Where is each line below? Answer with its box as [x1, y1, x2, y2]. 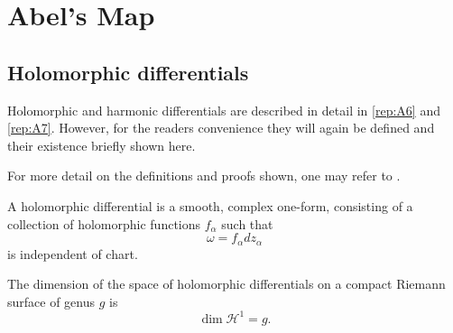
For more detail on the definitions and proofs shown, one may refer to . [7, 166, 401, 185]
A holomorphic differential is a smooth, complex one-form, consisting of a [7, 196, 413, 215]
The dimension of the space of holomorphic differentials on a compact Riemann [7, 274, 446, 293]
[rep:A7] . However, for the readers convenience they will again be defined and [7, 118, 435, 137]
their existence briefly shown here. [7, 135, 196, 154]
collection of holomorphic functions [7, 214, 201, 233]
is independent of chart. [7, 244, 138, 263]
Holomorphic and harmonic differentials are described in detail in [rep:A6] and [7, 100, 440, 119]
